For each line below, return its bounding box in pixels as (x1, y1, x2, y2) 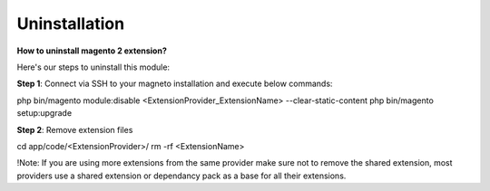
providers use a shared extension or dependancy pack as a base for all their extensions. (16, 170, 347, 181)
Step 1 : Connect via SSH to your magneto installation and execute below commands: (16, 78, 333, 90)
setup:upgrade (16, 108, 73, 119)
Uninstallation (16, 14, 125, 33)
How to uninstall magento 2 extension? (16, 45, 167, 56)
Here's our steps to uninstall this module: (16, 62, 171, 72)
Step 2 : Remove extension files (16, 124, 133, 135)
